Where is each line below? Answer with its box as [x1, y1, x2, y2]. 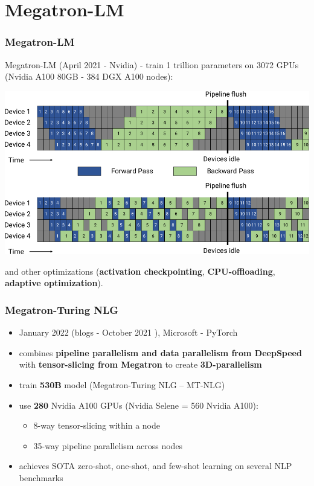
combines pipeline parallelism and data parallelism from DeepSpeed [19, 346, 302, 359]
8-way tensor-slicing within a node [33, 419, 161, 432]
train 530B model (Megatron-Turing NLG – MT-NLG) [19, 378, 225, 391]
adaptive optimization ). [5, 277, 103, 289]
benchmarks [19, 471, 63, 484]
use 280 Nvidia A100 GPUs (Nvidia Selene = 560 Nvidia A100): [19, 398, 258, 411]
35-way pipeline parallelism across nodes [33, 439, 183, 452]
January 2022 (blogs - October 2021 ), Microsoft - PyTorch [19, 326, 238, 339]
